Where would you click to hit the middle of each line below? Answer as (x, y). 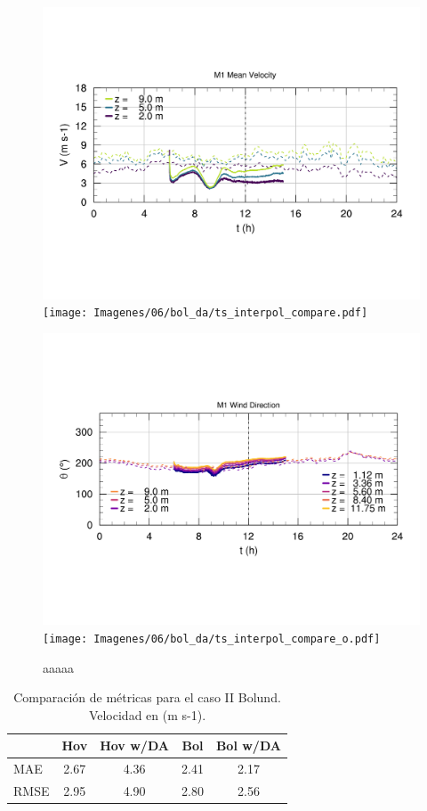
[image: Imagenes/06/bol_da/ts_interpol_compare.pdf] (205, 313)
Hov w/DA (134, 745)
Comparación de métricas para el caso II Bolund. (147, 697)
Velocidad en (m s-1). (147, 714)
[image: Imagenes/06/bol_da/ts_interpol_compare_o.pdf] (212, 639)
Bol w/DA (248, 745)
